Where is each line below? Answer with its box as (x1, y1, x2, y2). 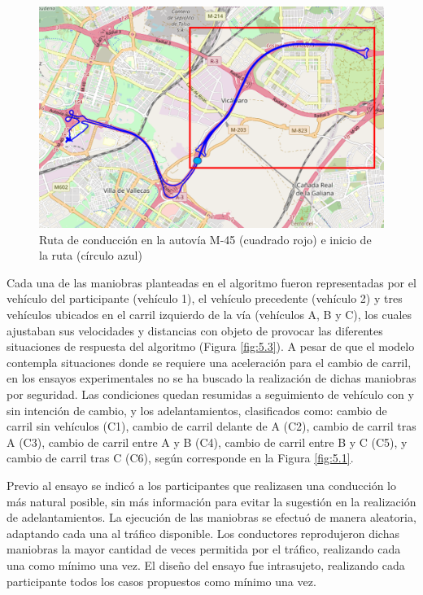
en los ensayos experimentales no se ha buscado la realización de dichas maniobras (7, 370, 416, 387)
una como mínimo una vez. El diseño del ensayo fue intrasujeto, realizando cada (7, 556, 405, 573)
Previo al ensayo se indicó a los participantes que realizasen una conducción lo (7, 476, 397, 493)
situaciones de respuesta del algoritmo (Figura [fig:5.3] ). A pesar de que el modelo (7, 338, 415, 355)
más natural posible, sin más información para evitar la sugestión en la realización (7, 492, 416, 510)
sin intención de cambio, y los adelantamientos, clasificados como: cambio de (7, 401, 387, 418)
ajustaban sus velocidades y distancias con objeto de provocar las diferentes (7, 322, 383, 339)
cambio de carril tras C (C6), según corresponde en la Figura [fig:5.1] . (7, 449, 354, 466)
